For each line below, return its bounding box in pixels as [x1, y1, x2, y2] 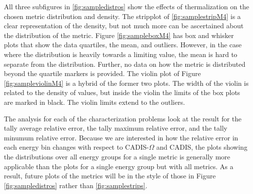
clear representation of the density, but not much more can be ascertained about [4, 20, 244, 31]
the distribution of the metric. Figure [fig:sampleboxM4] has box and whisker [4, 30, 234, 40]
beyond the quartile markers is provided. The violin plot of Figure [4, 68, 201, 78]
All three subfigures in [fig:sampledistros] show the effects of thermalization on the [4, 1, 249, 11]
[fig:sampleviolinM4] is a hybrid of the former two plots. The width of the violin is [4, 78, 249, 88]
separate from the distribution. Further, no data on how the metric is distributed [4, 58, 246, 69]
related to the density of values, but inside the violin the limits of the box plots [4, 87, 240, 97]
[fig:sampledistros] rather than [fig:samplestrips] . [4, 180, 147, 190]
